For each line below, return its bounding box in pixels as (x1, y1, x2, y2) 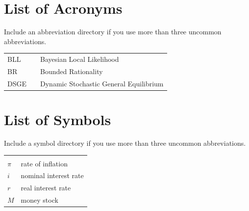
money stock (21, 195, 58, 205)
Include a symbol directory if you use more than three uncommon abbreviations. (4, 137, 246, 148)
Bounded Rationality (40, 66, 103, 76)
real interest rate (21, 183, 71, 193)
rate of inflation (21, 158, 68, 168)
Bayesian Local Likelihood (40, 54, 119, 64)
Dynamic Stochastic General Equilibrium (40, 78, 164, 88)
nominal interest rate (21, 170, 84, 181)
